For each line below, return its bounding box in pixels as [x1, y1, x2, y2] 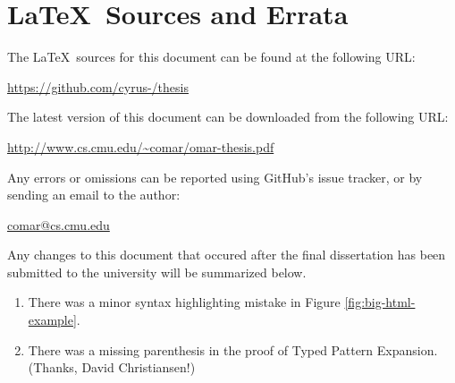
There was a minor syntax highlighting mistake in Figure [28, 293, 341, 311]
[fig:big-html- [344, 293, 416, 311]
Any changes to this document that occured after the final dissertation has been [7, 245, 446, 264]
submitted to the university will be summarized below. [7, 262, 307, 281]
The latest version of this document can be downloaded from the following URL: [7, 107, 449, 126]
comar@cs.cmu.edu [7, 215, 110, 234]
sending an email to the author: [7, 185, 181, 204]
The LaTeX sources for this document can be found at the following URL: [7, 47, 416, 66]
